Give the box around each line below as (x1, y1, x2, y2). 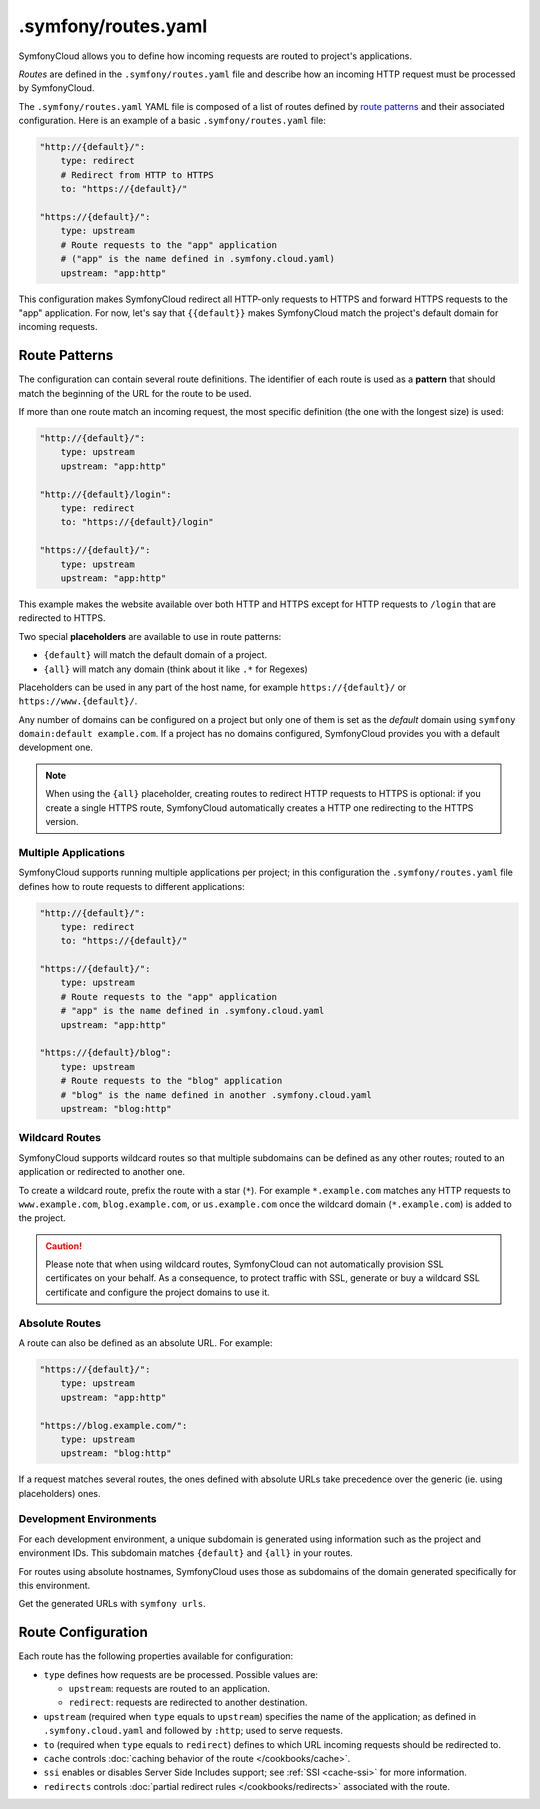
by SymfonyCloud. (18, 82, 95, 94)
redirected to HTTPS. (18, 612, 106, 624)
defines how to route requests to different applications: (18, 880, 245, 892)
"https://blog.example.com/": (39, 1420, 188, 1431)
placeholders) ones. (18, 1487, 101, 1499)
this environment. (18, 1580, 91, 1592)
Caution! (45, 1240, 83, 1252)
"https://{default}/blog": (39, 1047, 172, 1059)
